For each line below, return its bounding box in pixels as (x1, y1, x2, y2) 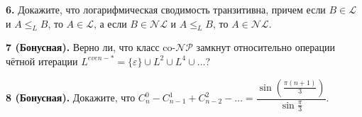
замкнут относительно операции (196, 40, 336, 55)
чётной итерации (6, 53, 78, 68)
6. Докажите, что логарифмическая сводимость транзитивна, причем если (6, 2, 326, 16)
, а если (93, 16, 127, 30)
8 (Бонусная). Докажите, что (6, 90, 136, 105)
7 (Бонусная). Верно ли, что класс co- (6, 40, 176, 55)
